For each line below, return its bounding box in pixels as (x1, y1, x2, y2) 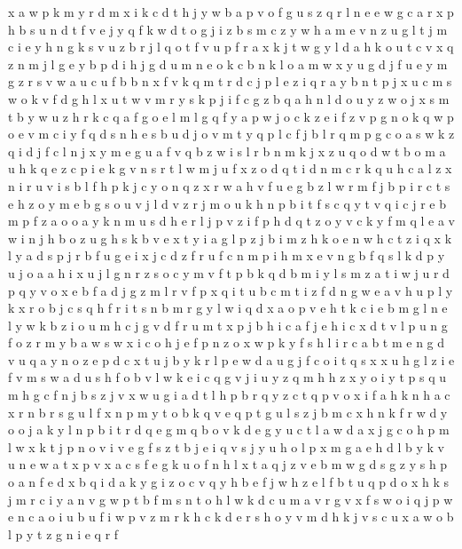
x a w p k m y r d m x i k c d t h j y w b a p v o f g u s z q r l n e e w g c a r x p (8, 3, 454, 20)
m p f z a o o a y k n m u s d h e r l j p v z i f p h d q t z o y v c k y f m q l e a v (8, 211, 455, 230)
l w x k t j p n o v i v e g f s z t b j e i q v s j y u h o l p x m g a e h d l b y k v (8, 437, 444, 456)
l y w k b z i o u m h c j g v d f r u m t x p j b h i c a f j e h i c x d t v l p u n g (8, 315, 448, 334)
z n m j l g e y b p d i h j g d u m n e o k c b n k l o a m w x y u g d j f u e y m (8, 54, 448, 73)
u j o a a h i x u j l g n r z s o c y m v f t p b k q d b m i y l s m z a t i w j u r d (8, 263, 450, 282)
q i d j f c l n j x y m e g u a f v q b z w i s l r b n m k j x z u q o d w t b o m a (8, 141, 446, 160)
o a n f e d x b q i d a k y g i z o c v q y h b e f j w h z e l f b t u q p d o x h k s (8, 473, 449, 491)
